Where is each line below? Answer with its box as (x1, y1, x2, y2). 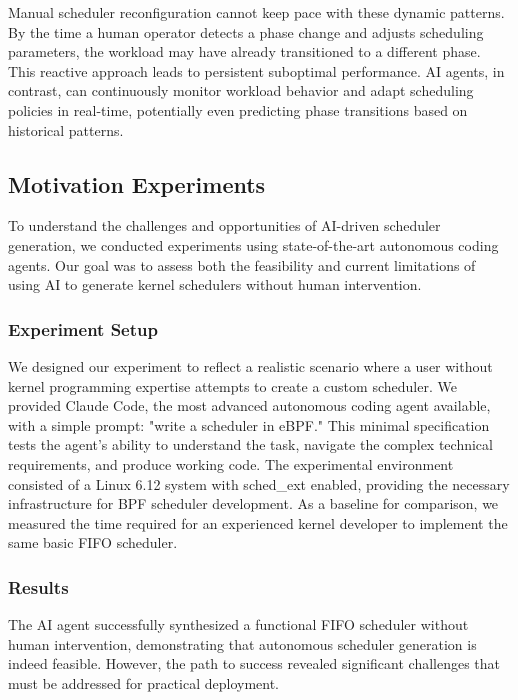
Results (8, 574, 69, 599)
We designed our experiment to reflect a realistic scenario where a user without (8, 355, 493, 376)
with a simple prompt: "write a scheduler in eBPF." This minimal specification (8, 414, 490, 435)
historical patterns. (8, 119, 124, 140)
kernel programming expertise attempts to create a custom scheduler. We (8, 375, 457, 396)
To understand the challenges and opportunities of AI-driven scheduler (8, 215, 441, 236)
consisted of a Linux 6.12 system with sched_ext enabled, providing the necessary (8, 473, 510, 494)
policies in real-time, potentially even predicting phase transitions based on (8, 99, 468, 120)
